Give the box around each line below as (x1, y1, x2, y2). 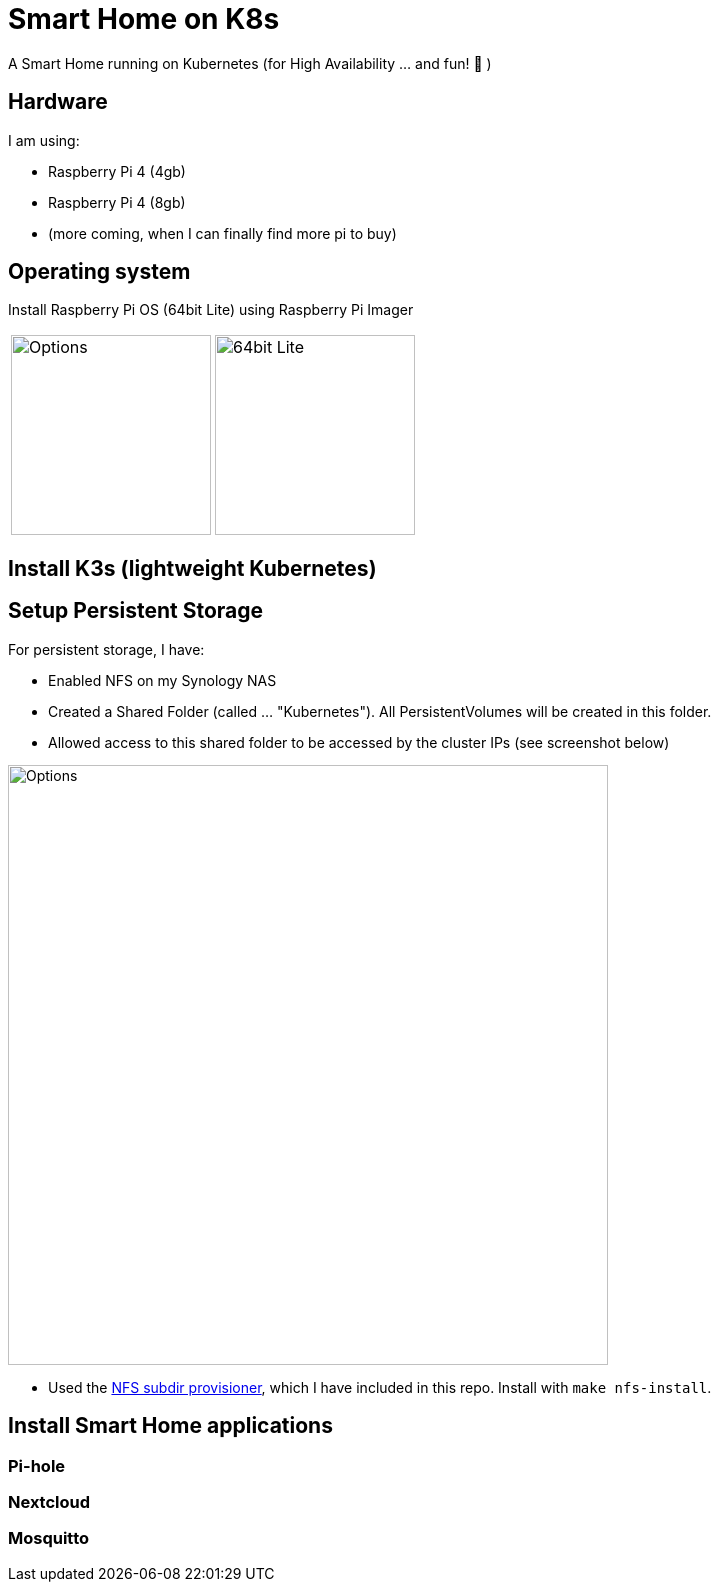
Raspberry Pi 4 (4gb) (48, 162, 186, 180)
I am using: (8, 131, 80, 149)
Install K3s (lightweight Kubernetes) (8, 555, 377, 581)
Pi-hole (8, 1455, 66, 1476)
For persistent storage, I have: (8, 640, 205, 658)
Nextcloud (8, 1491, 91, 1512)
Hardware (8, 89, 108, 115)
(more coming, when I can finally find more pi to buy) (48, 224, 397, 242)
